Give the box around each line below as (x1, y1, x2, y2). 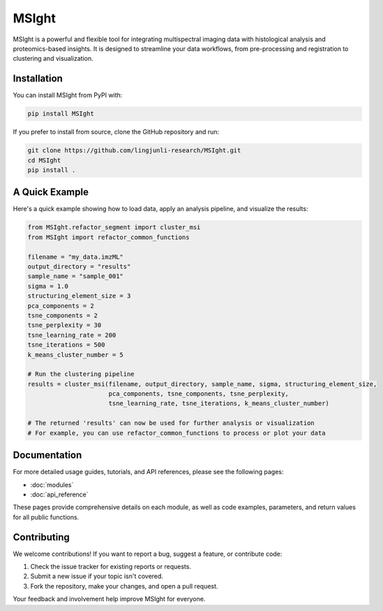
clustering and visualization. (13, 55, 93, 63)
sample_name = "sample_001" (27, 273, 123, 280)
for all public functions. (13, 512, 80, 521)
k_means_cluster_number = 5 (27, 350, 123, 359)
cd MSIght (27, 156, 61, 164)
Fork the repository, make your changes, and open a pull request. (30, 582, 218, 590)
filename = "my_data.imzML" (27, 252, 123, 261)
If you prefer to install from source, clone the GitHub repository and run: (13, 128, 220, 136)
